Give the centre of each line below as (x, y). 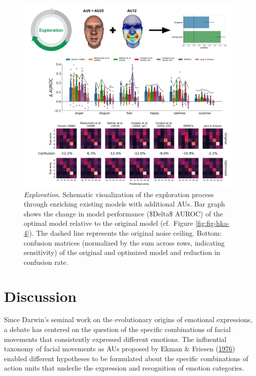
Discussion (40, 296)
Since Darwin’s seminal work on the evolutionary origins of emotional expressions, (128, 319)
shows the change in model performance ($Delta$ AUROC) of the (124, 213)
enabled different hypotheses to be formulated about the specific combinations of (126, 358)
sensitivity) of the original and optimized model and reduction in (122, 252)
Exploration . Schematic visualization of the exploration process (119, 194)
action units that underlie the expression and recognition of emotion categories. (124, 368)
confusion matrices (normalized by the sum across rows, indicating (124, 242)
